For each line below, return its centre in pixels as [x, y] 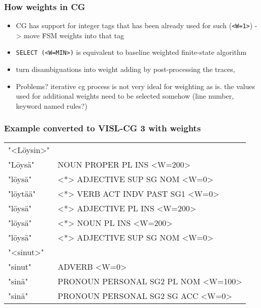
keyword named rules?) [52, 105]
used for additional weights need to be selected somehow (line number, [125, 96]
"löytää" [22, 193]
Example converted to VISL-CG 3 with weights [103, 128]
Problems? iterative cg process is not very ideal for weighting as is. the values [135, 86]
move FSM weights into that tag [74, 35]
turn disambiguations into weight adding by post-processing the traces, [125, 69]
